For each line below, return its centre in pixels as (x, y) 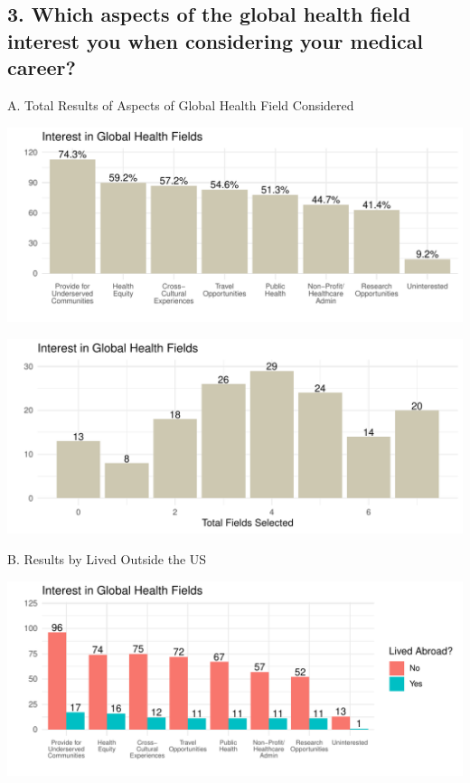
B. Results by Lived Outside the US (107, 558)
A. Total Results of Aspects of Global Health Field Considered (181, 104)
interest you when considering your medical (216, 40)
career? (42, 67)
